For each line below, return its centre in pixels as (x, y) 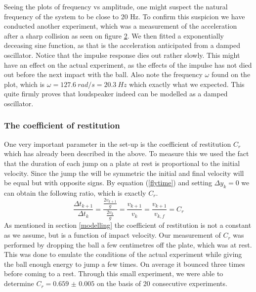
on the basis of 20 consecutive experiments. (162, 283)
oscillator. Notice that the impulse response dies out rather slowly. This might (122, 55)
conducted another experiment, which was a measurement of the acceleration (121, 26)
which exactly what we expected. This (187, 84)
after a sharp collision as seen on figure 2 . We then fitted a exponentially (114, 35)
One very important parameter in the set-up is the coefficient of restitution (118, 144)
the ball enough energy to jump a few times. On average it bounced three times (125, 264)
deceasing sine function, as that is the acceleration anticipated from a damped (122, 45)
